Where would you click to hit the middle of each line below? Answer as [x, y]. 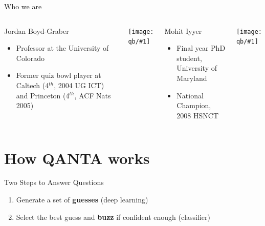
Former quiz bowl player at [59, 75]
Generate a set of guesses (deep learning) [82, 200]
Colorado [30, 58]
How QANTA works [77, 158]
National [190, 95]
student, [189, 58]
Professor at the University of [62, 48]
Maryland [192, 78]
